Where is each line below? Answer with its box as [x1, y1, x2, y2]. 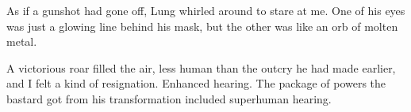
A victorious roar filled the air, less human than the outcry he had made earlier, [6, 59, 396, 76]
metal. [6, 33, 37, 50]
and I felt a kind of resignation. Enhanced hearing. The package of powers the [6, 75, 386, 91]
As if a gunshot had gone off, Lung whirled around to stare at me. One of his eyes [6, 2, 405, 18]
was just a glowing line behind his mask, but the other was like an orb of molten [6, 17, 398, 34]
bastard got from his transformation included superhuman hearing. [6, 90, 332, 106]
